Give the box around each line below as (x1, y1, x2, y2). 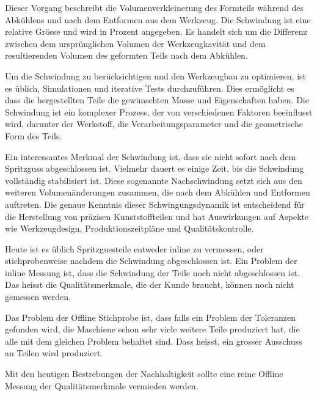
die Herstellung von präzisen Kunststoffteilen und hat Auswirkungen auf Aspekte (5, 210, 309, 222)
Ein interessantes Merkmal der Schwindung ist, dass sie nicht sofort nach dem (5, 150, 296, 163)
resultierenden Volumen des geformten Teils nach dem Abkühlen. (5, 49, 248, 62)
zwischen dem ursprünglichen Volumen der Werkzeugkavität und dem (5, 37, 266, 50)
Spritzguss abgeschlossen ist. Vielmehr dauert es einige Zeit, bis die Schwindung (5, 162, 304, 175)
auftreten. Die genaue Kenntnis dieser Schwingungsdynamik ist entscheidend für (5, 197, 305, 210)
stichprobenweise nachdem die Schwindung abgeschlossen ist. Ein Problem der (5, 254, 297, 267)
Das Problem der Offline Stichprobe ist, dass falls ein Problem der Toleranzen (5, 310, 296, 323)
